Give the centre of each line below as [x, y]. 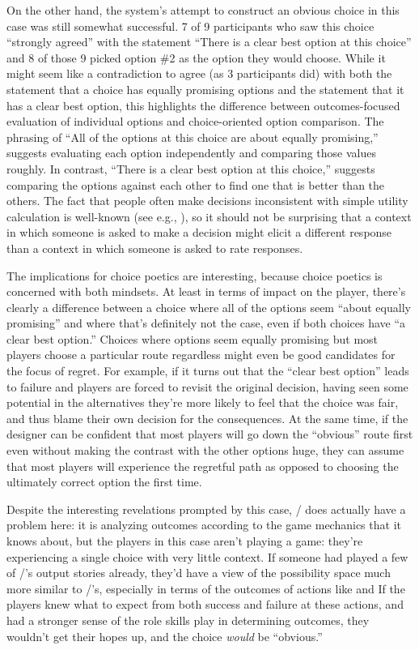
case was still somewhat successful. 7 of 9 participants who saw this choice [190, 26]
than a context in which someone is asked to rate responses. [155, 248]
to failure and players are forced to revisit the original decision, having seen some [207, 386]
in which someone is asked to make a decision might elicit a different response [199, 232]
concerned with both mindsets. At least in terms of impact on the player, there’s [206, 291]
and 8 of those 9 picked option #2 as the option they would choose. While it [196, 57]
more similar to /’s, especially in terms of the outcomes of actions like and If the [206, 588]
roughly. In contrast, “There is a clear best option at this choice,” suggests [191, 168]
